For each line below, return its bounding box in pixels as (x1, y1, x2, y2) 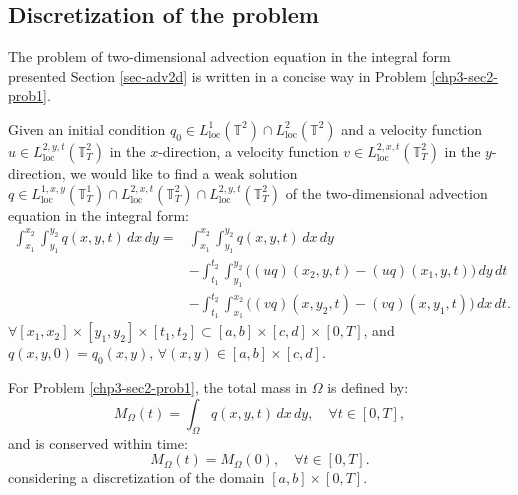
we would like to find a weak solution (70, 162, 298, 183)
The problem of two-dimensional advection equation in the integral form (8, 46, 451, 67)
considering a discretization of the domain (8, 467, 265, 488)
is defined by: (327, 377, 409, 398)
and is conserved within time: (8, 432, 188, 453)
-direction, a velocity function (158, 140, 339, 161)
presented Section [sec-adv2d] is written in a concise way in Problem (8, 65, 427, 86)
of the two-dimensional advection (285, 182, 488, 203)
